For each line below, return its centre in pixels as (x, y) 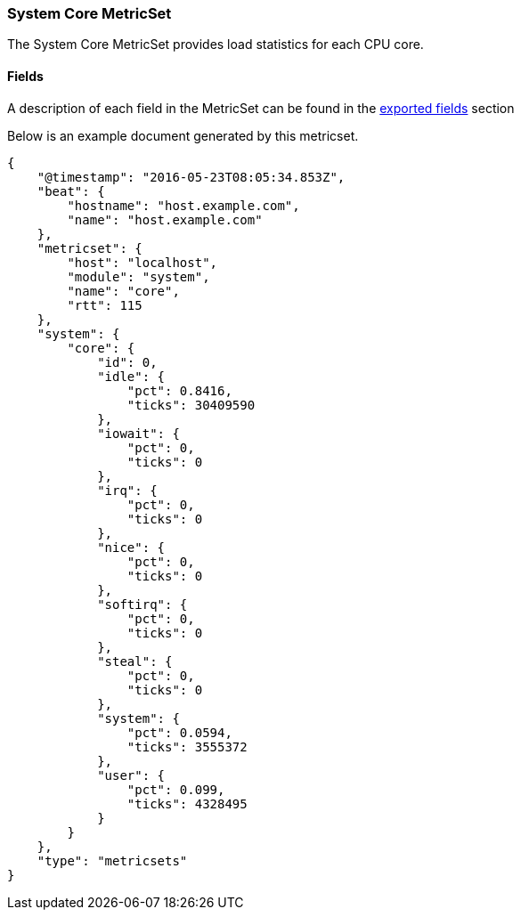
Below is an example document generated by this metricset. (183, 135)
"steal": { (135, 661)
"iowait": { (138, 433)
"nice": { (131, 547)
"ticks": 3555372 (187, 747)
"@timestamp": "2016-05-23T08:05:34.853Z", (191, 177)
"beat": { (71, 191)
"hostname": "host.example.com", (183, 205)
